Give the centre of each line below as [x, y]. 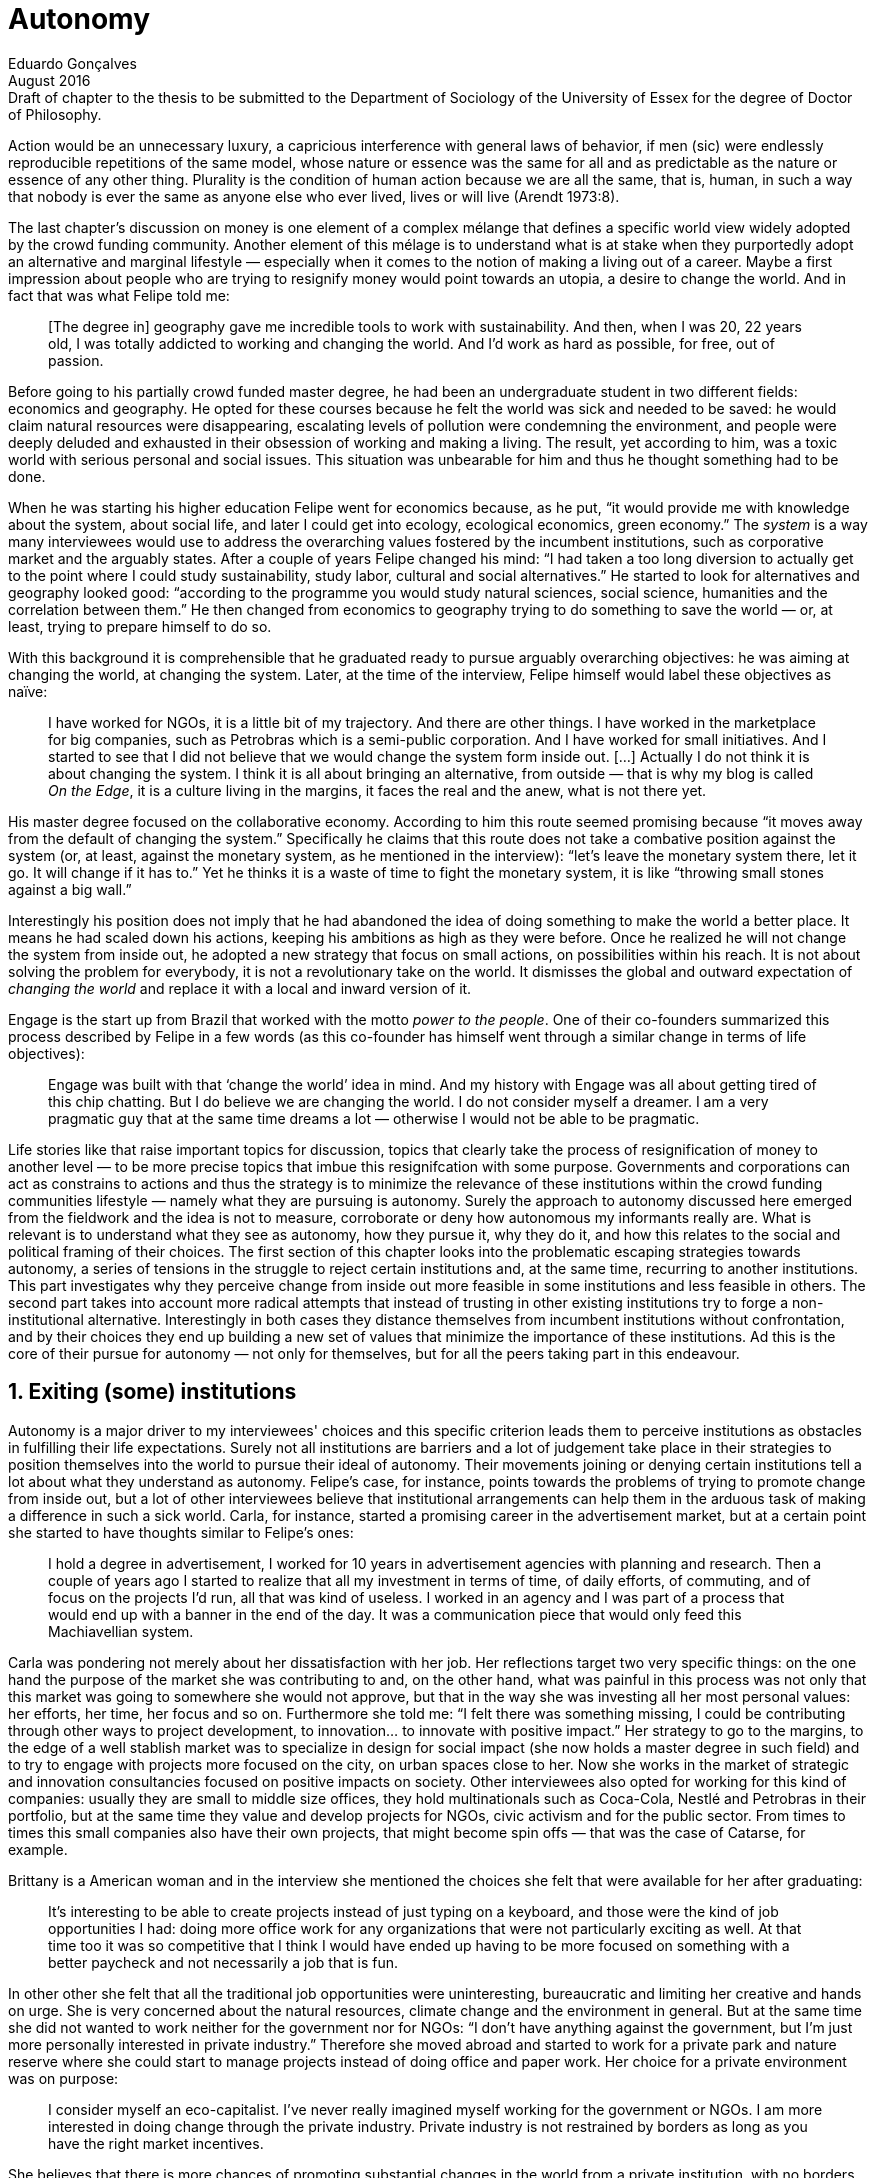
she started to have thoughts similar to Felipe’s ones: [181, 1532]
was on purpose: [63, 2078]
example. [38, 1849]
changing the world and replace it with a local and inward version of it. [240, 988]
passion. [76, 360]
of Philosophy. [55, 114]
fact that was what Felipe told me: [119, 295]
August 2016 [49, 80]
